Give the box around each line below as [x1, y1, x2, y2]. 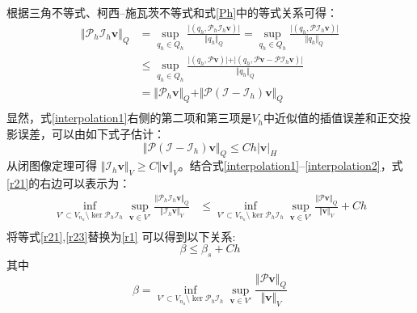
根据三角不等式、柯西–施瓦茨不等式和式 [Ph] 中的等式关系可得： [6, 4, 339, 20]
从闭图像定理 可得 [6, 157, 97, 174]
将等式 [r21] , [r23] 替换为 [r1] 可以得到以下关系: [6, 227, 236, 244]
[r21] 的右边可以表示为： [6, 175, 131, 192]
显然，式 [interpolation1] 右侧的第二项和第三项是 [6, 109, 252, 126]
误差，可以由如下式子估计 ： [17, 125, 165, 142]
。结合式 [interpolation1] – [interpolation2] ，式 [178, 157, 403, 174]
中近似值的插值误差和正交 [263, 109, 400, 126]
